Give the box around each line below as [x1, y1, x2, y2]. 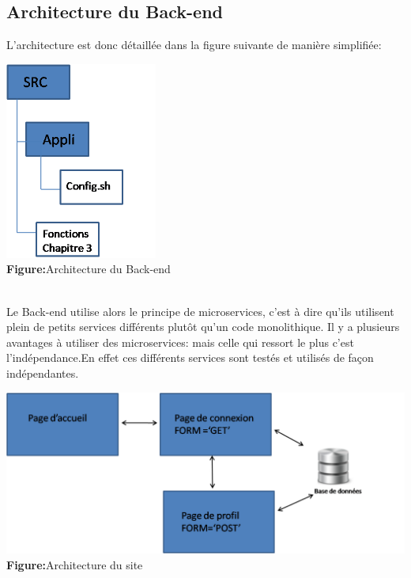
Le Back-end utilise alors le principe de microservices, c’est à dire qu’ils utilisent [6, 302, 394, 319]
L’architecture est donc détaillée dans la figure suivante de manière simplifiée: [6, 36, 382, 53]
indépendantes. [6, 365, 79, 382]
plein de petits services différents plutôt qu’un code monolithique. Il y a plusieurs [6, 318, 400, 335]
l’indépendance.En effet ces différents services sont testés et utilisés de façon [6, 349, 374, 366]
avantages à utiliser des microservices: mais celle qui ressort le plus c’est [6, 333, 354, 350]
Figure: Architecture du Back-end [6, 260, 171, 277]
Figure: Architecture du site [6, 556, 143, 572]
